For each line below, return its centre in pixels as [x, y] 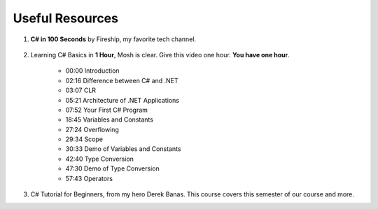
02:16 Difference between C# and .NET [122, 80]
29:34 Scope [84, 139]
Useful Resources [66, 18]
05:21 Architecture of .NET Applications [122, 100]
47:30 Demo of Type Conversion [113, 168]
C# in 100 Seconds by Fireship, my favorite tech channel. [113, 39]
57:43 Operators [89, 178]
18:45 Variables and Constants [110, 120]
